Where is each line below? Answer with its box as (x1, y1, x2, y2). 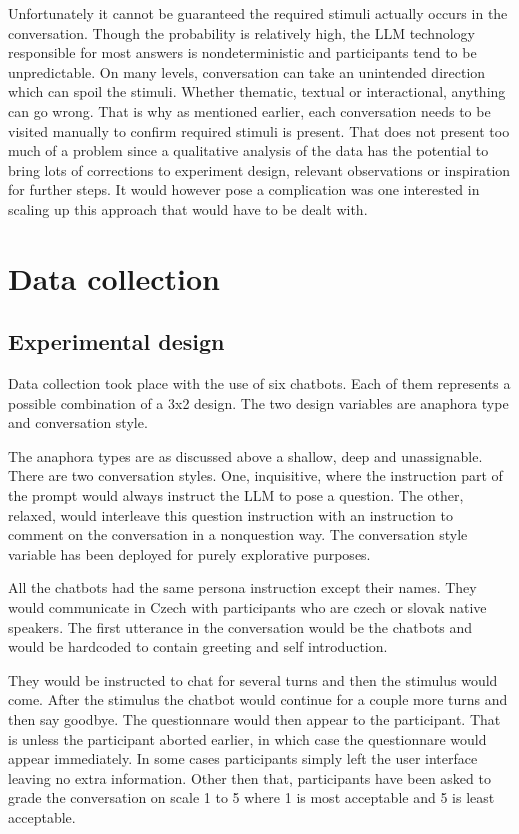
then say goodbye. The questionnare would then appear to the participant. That (8, 709, 501, 730)
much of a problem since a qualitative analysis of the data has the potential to (8, 140, 489, 161)
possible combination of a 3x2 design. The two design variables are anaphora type (8, 392, 509, 413)
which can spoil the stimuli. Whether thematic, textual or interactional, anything (8, 81, 506, 102)
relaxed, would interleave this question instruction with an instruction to (8, 504, 454, 525)
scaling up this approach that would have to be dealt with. (8, 198, 368, 219)
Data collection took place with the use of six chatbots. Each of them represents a (8, 373, 511, 394)
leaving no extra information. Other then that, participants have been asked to (8, 767, 491, 788)
